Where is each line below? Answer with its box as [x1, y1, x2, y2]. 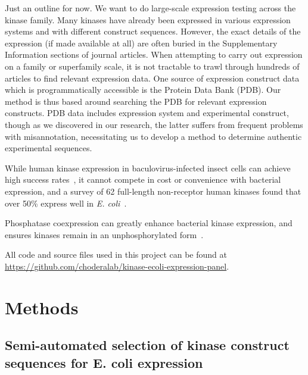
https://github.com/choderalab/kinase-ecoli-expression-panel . [5, 260, 229, 272]
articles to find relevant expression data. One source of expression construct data [5, 71, 300, 84]
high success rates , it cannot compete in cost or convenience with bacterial [5, 173, 281, 186]
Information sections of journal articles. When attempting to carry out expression [5, 48, 303, 61]
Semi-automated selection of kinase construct [5, 336, 290, 354]
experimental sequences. [5, 142, 92, 154]
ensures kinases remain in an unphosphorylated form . [5, 228, 204, 240]
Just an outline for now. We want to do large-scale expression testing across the [5, 2, 296, 14]
